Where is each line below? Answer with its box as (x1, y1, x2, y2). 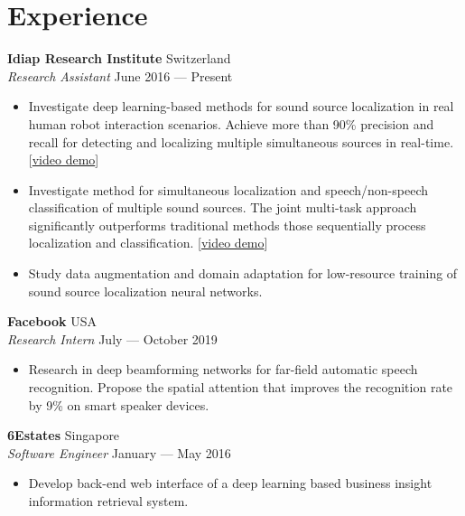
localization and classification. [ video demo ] (28, 233, 268, 252)
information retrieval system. (28, 492, 189, 510)
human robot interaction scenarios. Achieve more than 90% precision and (28, 114, 434, 133)
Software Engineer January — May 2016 (7, 443, 231, 462)
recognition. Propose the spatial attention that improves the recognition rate (28, 378, 453, 397)
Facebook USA (7, 312, 98, 331)
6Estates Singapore (7, 426, 120, 445)
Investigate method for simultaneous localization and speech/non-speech (28, 180, 428, 199)
